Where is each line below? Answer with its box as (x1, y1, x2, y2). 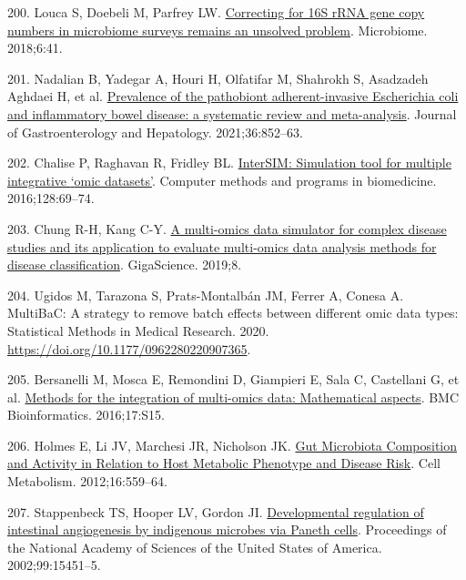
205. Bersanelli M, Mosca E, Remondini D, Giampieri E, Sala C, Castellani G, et (7, 370, 460, 389)
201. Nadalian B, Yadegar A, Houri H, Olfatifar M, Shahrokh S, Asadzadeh (7, 68, 429, 87)
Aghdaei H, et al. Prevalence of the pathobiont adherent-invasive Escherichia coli (7, 86, 459, 106)
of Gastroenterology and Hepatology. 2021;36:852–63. (7, 122, 304, 141)
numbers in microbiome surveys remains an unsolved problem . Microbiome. (7, 20, 428, 39)
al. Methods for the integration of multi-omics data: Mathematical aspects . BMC (7, 387, 460, 406)
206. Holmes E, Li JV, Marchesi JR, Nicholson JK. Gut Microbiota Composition (7, 435, 457, 454)
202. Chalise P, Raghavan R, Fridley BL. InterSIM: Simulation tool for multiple (7, 153, 451, 172)
